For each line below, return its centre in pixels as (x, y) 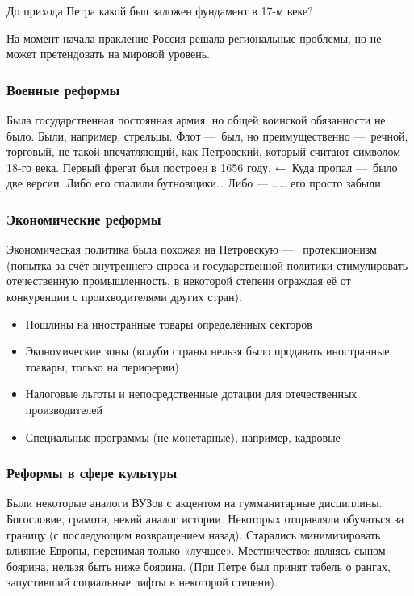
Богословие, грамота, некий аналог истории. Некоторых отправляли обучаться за (205, 518)
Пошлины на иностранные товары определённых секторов (169, 323)
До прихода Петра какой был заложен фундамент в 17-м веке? (160, 10)
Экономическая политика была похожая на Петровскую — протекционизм (192, 249)
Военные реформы (63, 89)
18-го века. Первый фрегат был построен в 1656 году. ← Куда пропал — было (202, 167)
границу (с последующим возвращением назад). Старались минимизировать (194, 534)
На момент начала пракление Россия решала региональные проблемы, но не (194, 38)
